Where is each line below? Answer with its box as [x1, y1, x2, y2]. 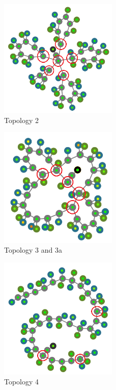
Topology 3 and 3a [4, 245, 62, 255]
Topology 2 [4, 114, 39, 125]
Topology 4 [4, 376, 39, 387]
